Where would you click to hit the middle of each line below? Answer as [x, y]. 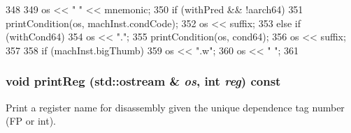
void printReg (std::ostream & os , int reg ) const [143, 81]
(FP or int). [31, 121]
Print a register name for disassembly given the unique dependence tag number [175, 107]
